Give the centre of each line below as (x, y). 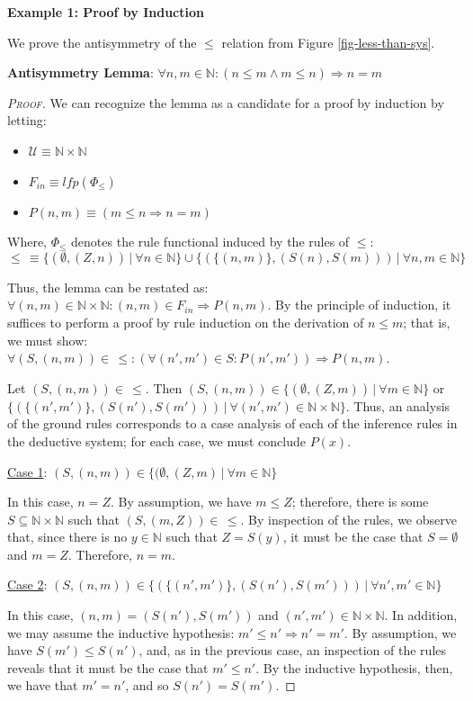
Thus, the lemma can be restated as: (108, 287)
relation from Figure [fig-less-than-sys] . (328, 42)
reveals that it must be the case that (108, 667)
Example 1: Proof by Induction (106, 12)
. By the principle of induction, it (359, 305)
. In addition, (421, 615)
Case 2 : (27, 584)
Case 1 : (27, 471)
